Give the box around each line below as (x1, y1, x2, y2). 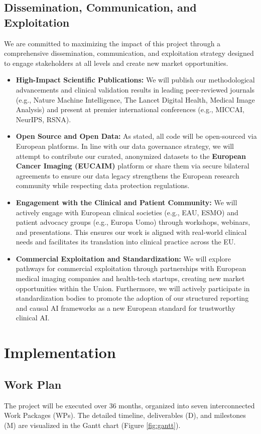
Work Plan (4, 376, 62, 392)
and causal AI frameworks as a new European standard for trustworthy (16, 302, 235, 313)
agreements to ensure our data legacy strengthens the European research (16, 170, 239, 181)
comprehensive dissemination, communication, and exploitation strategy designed (4, 48, 254, 58)
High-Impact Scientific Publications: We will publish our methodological (16, 74, 255, 85)
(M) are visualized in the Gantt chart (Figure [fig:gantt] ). (4, 419, 181, 430)
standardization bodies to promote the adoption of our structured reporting (16, 293, 249, 303)
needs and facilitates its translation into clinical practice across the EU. (16, 236, 236, 247)
